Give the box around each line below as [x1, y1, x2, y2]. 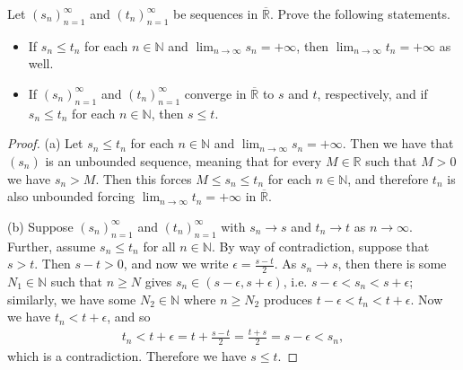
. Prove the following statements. [269, 4, 450, 22]
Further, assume [7, 236, 96, 255]
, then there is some [337, 254, 447, 273]
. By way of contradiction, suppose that [211, 236, 430, 255]
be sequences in [173, 4, 258, 22]
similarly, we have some [7, 289, 136, 308]
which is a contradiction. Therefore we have [7, 346, 247, 365]
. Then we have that [342, 134, 454, 153]
